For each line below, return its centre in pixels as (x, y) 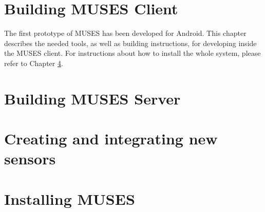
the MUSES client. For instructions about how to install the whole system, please (132, 53)
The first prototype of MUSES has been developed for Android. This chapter (125, 33)
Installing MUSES (70, 198)
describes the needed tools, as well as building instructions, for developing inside (130, 43)
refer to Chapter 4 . (34, 63)
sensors (30, 158)
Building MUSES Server (92, 98)
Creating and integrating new (111, 139)
